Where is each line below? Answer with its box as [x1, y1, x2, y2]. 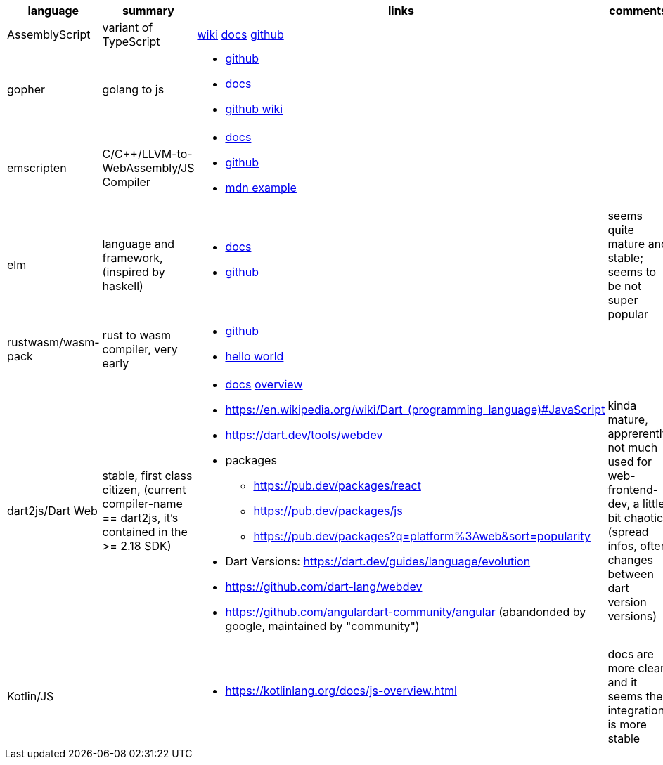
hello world [225, 349, 284, 363]
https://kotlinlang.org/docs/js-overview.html [225, 684, 457, 698]
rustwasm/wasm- [7, 335, 100, 349]
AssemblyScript [7, 27, 91, 41]
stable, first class [102, 469, 193, 483]
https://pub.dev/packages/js [253, 504, 403, 518]
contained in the [102, 525, 188, 539]
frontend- [607, 483, 659, 497]
